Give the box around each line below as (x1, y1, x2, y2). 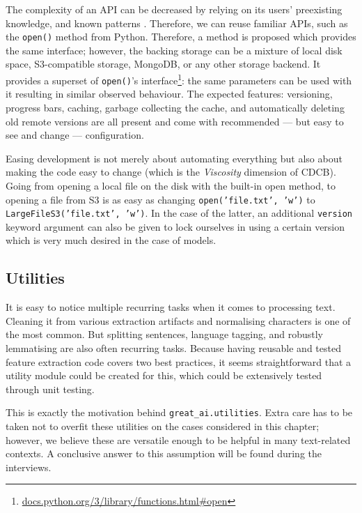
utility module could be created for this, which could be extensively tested (6, 368, 322, 383)
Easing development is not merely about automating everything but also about (6, 151, 343, 165)
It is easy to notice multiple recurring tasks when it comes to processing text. (6, 300, 336, 314)
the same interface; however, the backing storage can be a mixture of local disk (6, 43, 343, 57)
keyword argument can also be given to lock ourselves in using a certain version (6, 219, 345, 233)
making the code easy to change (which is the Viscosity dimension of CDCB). (6, 164, 336, 179)
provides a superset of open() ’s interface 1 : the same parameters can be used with (6, 71, 352, 87)
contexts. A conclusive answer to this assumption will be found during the (6, 446, 322, 461)
